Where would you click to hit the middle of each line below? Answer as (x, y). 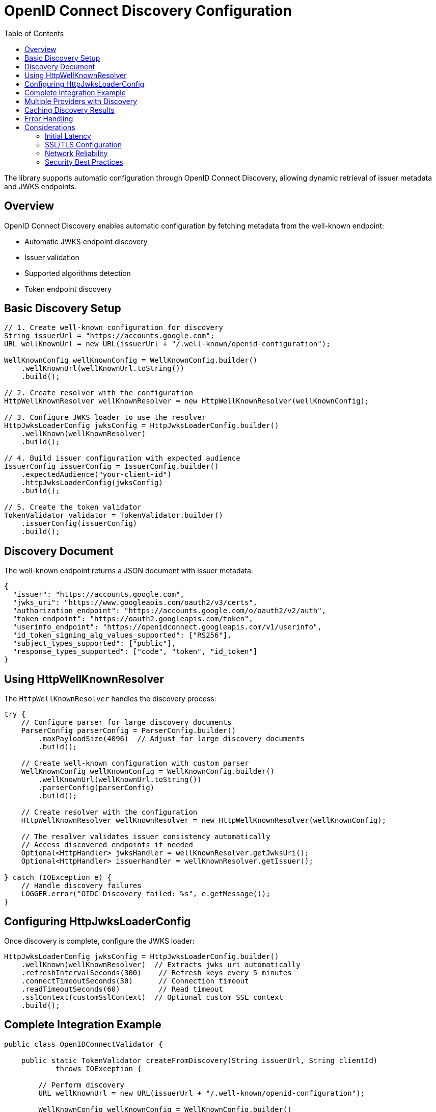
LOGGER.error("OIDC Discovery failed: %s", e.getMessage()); (146, 894)
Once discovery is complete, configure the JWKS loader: (99, 941)
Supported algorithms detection (78, 273)
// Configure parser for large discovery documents (126, 723)
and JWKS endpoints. (40, 186)
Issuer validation (52, 257)
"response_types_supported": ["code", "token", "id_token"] (135, 652)
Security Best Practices (84, 162)
